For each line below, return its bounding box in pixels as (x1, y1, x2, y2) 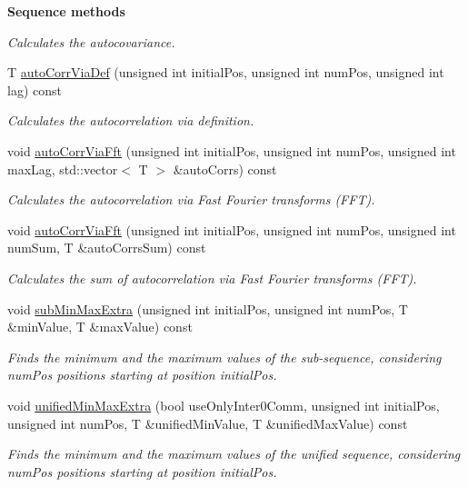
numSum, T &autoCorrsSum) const (7, 238, 206, 257)
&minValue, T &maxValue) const (7, 317, 193, 336)
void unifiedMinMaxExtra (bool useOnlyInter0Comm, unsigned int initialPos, (7, 395, 440, 414)
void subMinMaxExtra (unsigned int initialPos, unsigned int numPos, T (7, 299, 408, 318)
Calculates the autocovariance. (7, 32, 175, 51)
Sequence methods (7, 2, 125, 20)
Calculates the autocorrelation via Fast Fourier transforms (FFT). (7, 190, 375, 209)
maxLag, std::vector (7, 159, 118, 178)
